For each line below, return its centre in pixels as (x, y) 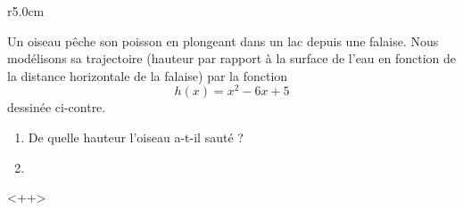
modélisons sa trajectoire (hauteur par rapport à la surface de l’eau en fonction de (232, 58)
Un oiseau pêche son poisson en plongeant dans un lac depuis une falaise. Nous (223, 40)
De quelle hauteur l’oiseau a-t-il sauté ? (136, 137)
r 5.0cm (26, 11)
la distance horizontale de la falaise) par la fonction (148, 75)
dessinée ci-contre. (57, 107)
